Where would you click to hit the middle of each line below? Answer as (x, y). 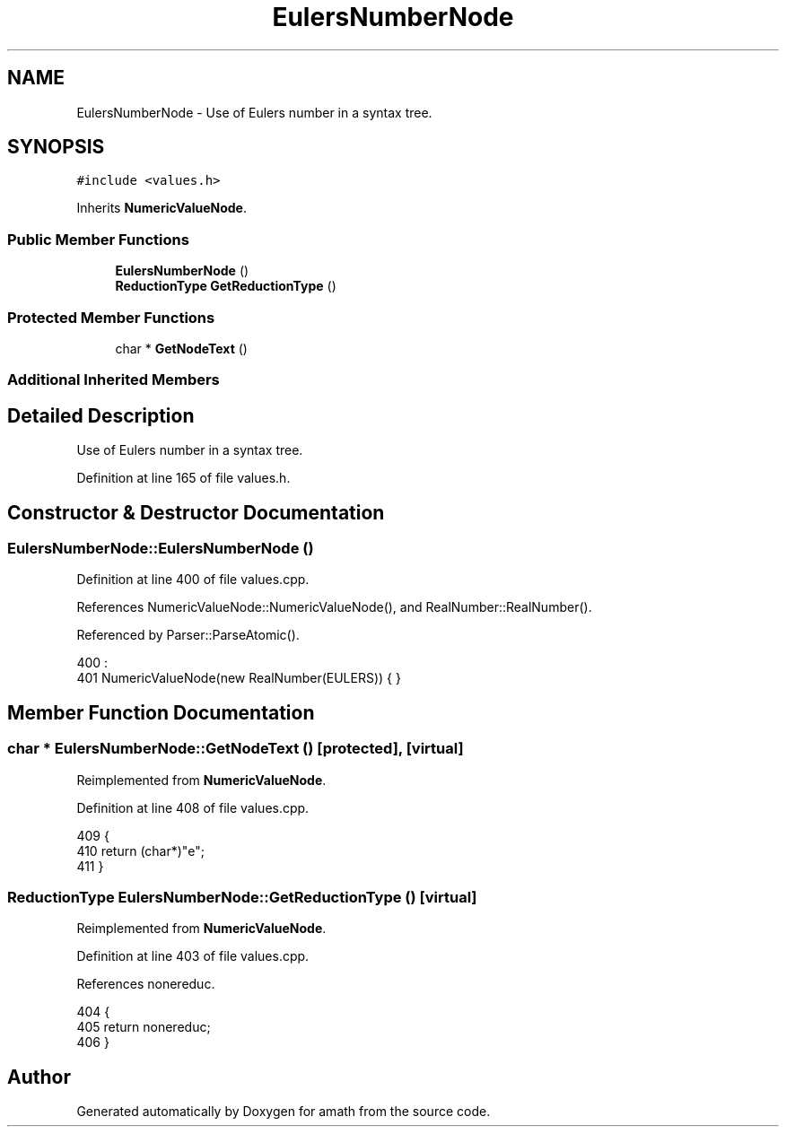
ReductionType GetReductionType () (226, 286)
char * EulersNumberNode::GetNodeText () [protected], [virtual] (236, 749)
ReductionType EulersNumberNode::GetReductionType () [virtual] (242, 897)
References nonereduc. (146, 984)
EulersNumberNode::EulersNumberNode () (161, 548)
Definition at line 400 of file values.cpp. (193, 580)
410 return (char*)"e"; (140, 850)
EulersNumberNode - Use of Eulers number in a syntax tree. (254, 112)
